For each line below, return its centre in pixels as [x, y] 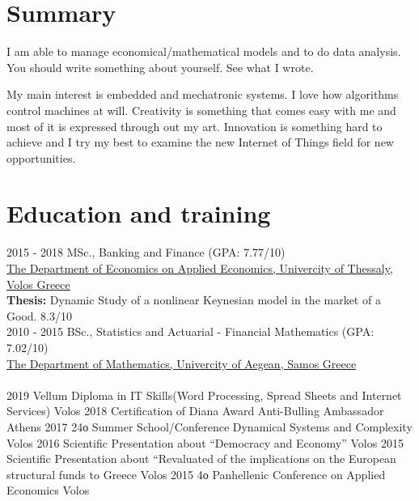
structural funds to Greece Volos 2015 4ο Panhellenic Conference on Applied [196, 474]
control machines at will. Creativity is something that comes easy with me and [201, 110]
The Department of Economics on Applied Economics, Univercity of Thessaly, [200, 268]
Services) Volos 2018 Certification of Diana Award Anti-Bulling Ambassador [195, 411]
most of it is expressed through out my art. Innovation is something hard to [195, 126]
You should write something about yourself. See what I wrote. [160, 67]
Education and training [139, 213]
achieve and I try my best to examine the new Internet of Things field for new [200, 142]
